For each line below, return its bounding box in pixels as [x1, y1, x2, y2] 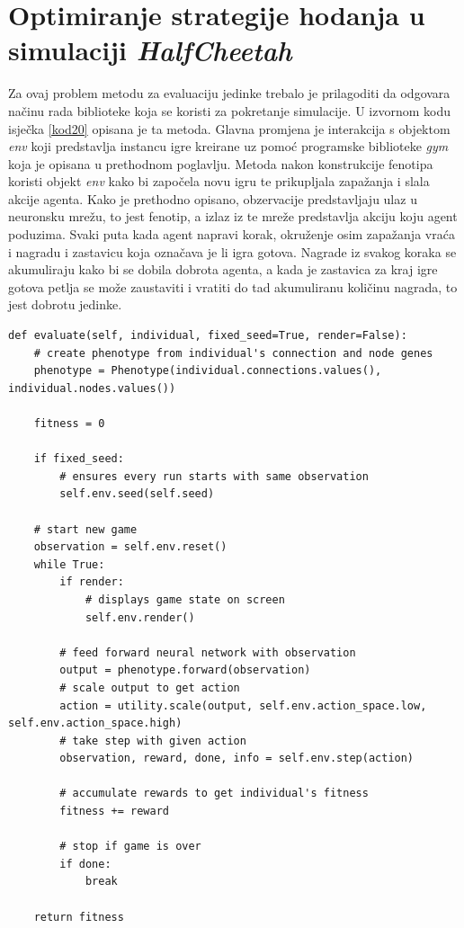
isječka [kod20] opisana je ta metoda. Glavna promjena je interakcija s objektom [8, 119, 451, 138]
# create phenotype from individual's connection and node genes [33, 346, 433, 360]
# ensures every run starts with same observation [59, 469, 369, 483]
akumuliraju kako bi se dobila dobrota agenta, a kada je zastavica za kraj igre [8, 260, 438, 279]
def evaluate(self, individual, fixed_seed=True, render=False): [8, 329, 407, 343]
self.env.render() [85, 611, 195, 624]
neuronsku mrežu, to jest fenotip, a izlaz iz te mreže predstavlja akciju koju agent [8, 207, 458, 226]
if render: [59, 576, 124, 589]
